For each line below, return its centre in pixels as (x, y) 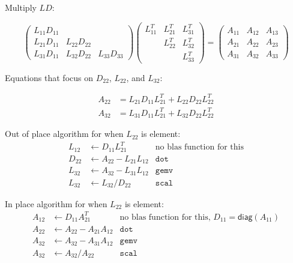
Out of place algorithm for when (64, 134)
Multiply (21, 7)
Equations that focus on (49, 77)
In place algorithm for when (56, 203)
